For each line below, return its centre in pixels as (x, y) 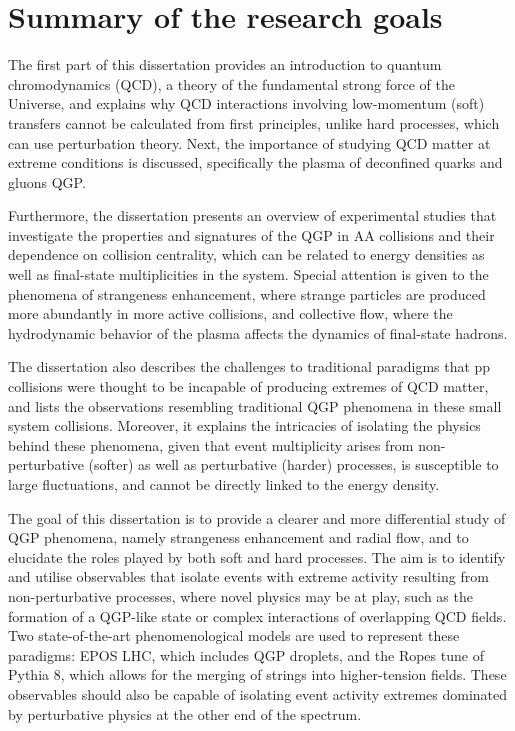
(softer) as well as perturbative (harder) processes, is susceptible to (293, 464)
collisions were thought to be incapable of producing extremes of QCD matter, (248, 386)
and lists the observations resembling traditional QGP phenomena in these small (255, 405)
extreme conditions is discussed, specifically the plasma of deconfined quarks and (255, 162)
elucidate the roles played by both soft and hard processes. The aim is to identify (257, 556)
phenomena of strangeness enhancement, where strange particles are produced (247, 293)
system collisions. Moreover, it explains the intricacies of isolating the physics (244, 425)
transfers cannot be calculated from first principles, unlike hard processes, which (254, 122)
